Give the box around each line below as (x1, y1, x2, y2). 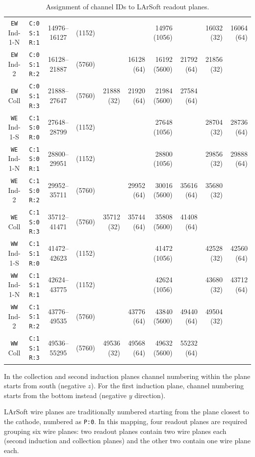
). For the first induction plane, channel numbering (91, 380, 244, 391)
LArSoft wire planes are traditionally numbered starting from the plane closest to (4, 406, 249, 417)
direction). (134, 390, 166, 400)
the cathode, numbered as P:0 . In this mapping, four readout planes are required (4, 416, 248, 426)
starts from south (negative (4, 380, 86, 391)
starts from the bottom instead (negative (4, 390, 127, 400)
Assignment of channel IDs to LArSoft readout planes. (46, 1, 209, 11)
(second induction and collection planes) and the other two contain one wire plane (4, 435, 251, 446)
